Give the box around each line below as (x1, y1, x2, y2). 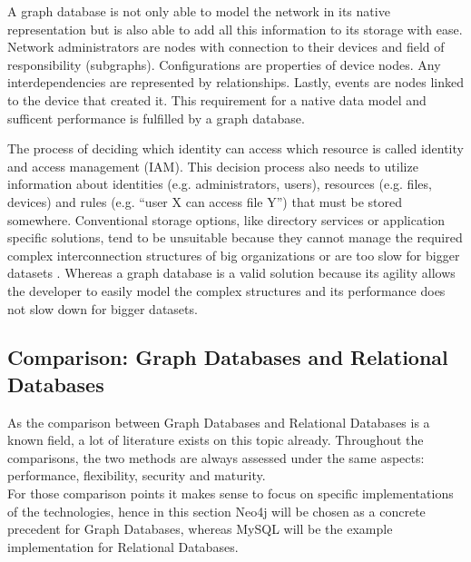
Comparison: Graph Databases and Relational (7, 343, 448, 371)
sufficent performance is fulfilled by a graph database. (7, 108, 305, 127)
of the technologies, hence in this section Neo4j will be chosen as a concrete (7, 501, 426, 520)
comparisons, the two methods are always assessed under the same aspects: (7, 448, 425, 467)
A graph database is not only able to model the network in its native (7, 2, 390, 20)
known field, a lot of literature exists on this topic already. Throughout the (7, 430, 424, 449)
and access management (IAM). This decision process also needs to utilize (7, 156, 418, 175)
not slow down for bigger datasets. (7, 299, 198, 318)
